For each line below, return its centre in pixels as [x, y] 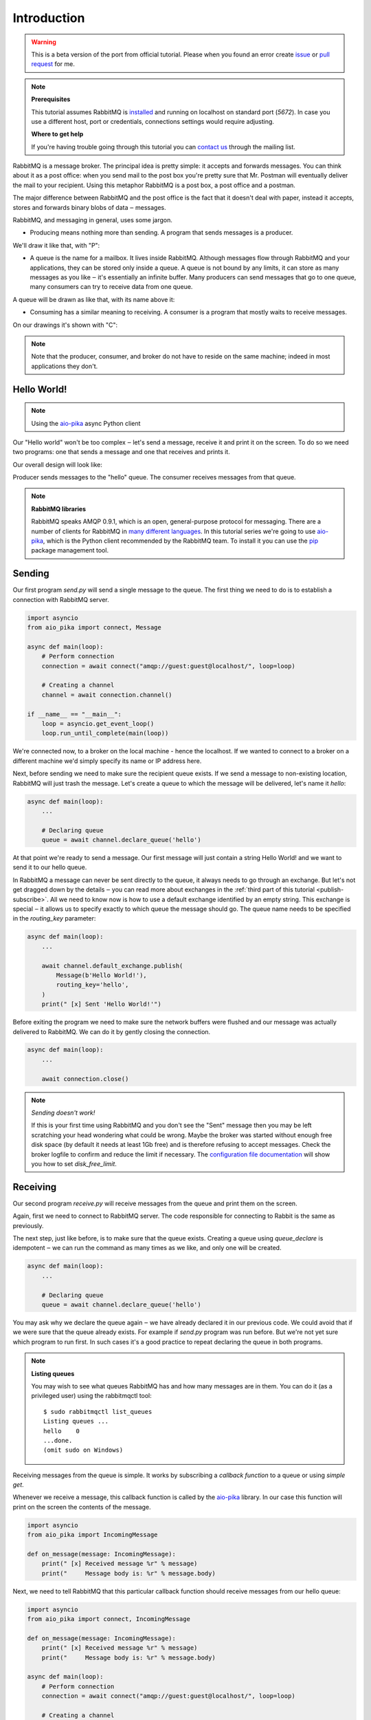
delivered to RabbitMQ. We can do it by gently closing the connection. [112, 1031]
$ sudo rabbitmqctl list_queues [98, 1411]
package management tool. [70, 550]
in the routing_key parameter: [54, 918]
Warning [44, 42]
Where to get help [57, 134]
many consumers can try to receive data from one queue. [111, 287]
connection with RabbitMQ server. [61, 599]
